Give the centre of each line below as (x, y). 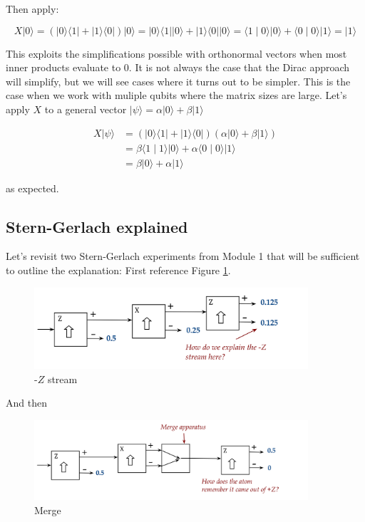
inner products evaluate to (63, 67)
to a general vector (86, 109)
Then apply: (32, 9)
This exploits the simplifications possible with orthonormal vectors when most (176, 53)
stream (62, 379)
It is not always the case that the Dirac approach (242, 67)
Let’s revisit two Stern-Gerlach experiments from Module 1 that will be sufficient (183, 256)
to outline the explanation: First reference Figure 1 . (118, 270)
